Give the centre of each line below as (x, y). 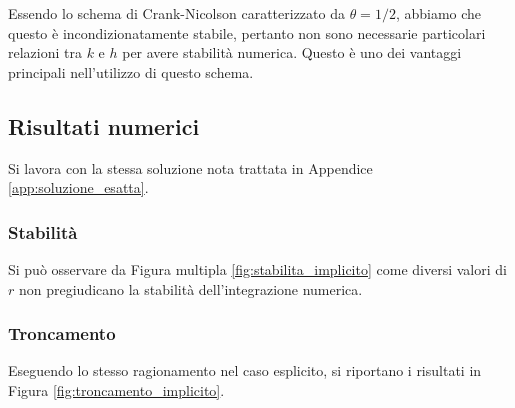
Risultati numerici (104, 125)
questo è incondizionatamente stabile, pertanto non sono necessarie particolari (247, 32)
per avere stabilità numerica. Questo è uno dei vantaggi (292, 52)
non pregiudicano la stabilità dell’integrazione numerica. (190, 288)
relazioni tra (45, 52)
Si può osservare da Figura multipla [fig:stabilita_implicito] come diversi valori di (257, 268)
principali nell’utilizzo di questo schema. (131, 71)
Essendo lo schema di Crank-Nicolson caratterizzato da (176, 13)
